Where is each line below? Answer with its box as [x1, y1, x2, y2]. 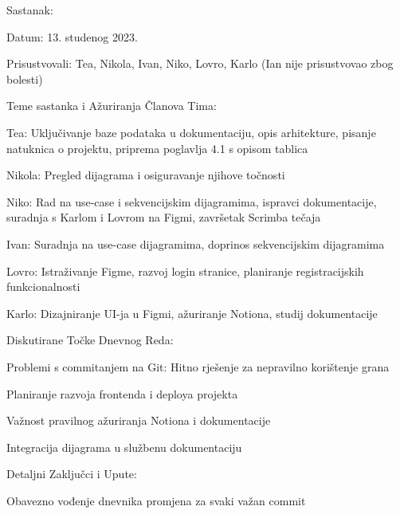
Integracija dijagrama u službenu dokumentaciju [6, 438, 242, 455]
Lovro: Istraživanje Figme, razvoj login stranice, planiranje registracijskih [6, 262, 364, 279]
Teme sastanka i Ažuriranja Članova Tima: [6, 97, 217, 114]
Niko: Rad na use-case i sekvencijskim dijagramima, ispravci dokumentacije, [6, 193, 377, 210]
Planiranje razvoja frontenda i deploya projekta [6, 385, 238, 402]
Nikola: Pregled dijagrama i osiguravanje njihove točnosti [6, 167, 285, 183]
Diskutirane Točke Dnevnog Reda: [6, 332, 174, 348]
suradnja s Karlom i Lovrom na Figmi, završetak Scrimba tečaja [6, 209, 321, 226]
